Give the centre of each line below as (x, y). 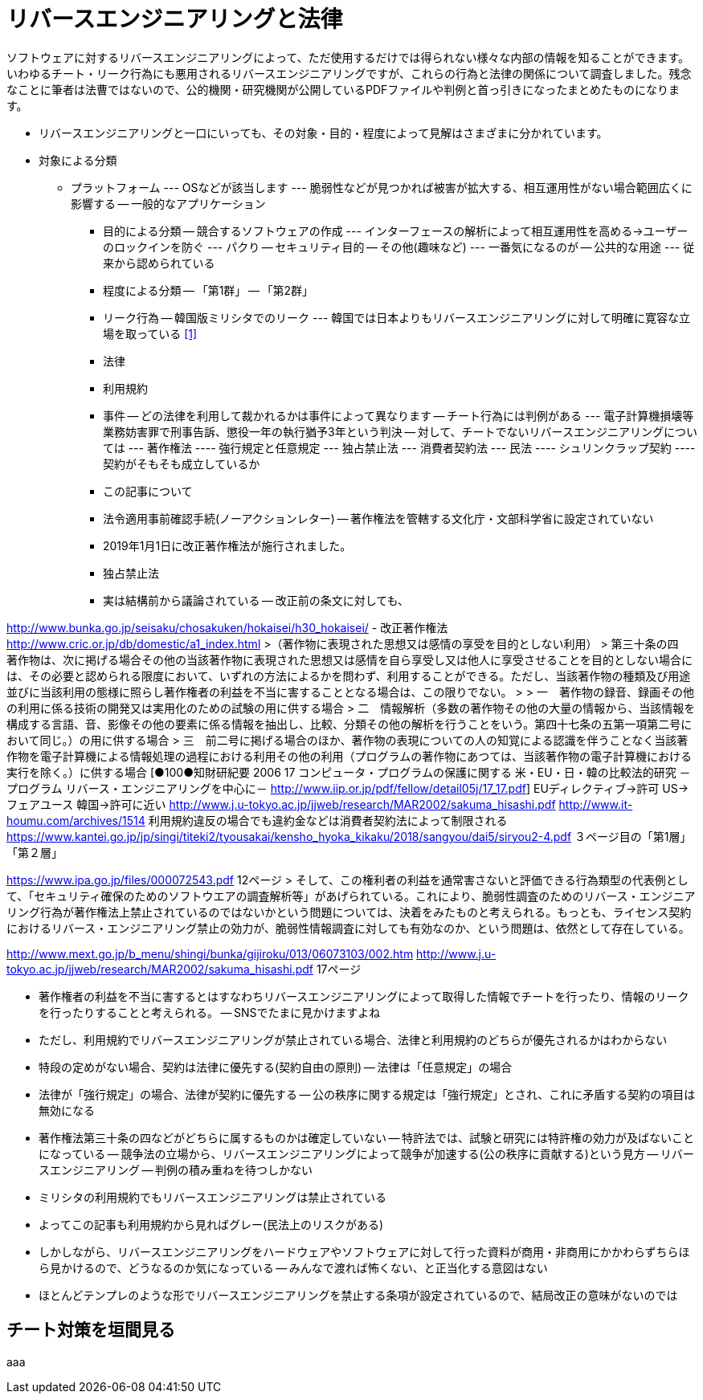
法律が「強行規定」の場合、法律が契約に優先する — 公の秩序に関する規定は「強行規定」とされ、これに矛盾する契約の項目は (367, 1094)
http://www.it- (596, 804)
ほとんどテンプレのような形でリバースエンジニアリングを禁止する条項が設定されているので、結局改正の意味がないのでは (358, 1295)
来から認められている (159, 263)
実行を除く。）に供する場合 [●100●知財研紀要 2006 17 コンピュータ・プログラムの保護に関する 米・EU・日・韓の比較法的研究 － (349, 772)
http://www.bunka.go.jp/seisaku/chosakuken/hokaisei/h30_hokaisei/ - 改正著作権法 (227, 627)
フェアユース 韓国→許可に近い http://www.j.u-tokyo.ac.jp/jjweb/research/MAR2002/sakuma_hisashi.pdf (281, 804)
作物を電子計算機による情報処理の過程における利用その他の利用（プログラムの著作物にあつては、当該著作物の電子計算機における (349, 756)
